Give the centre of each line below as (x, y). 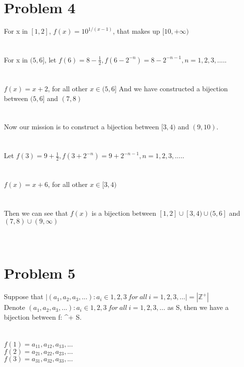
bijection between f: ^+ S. (43, 316)
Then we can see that (36, 213)
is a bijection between (124, 213)
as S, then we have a (198, 307)
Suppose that (24, 296)
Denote (15, 307)
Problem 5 (40, 273)
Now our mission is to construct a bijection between (81, 127)
